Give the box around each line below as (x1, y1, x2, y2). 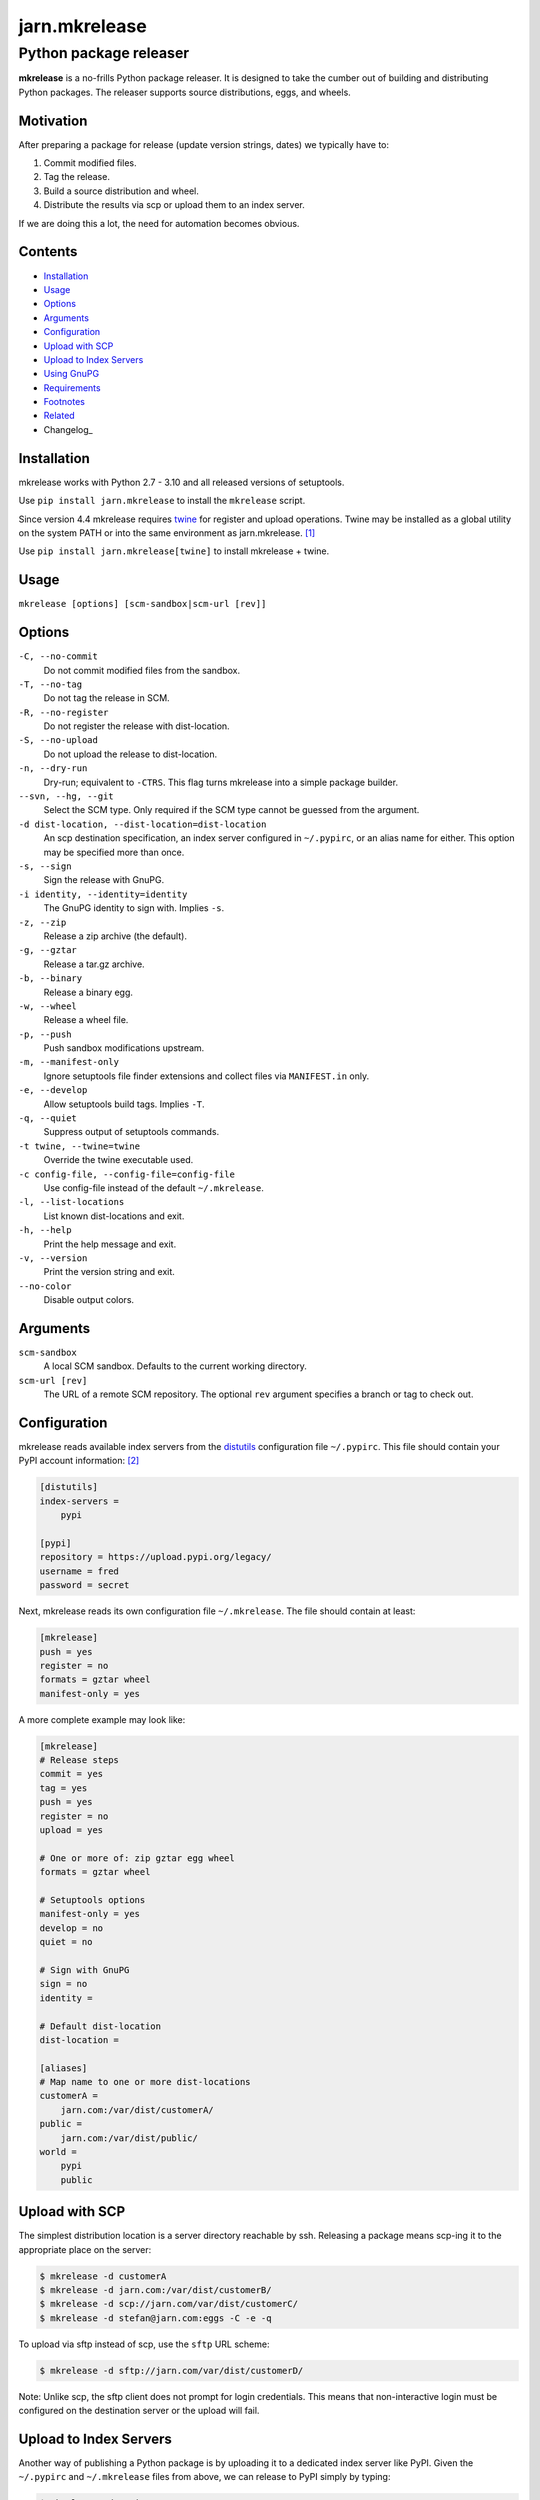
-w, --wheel (18, 1000, 77, 1012)
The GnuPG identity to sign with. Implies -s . (43, 902, 225, 914)
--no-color (18, 1280, 72, 1292)
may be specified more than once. (43, 846, 185, 858)
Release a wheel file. (43, 1014, 129, 1026)
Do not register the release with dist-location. (43, 720, 230, 732)
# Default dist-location (39, 2020, 162, 2032)
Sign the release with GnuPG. (43, 874, 165, 886)
